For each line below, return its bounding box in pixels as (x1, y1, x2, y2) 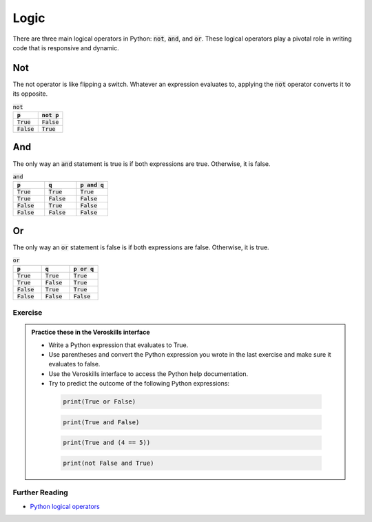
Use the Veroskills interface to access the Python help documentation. (48, 369, 249, 378)
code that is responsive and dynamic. (12, 43, 120, 52)
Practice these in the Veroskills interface (31, 328, 151, 337)
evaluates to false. (48, 360, 101, 368)
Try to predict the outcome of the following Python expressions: (48, 379, 230, 388)
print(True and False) (63, 418, 140, 426)
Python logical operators (30, 502, 100, 510)
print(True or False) (63, 398, 136, 406)
